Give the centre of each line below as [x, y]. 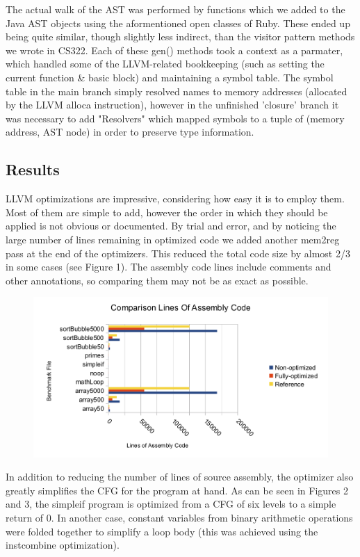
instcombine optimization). [63, 545]
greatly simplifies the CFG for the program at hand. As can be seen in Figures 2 [177, 490]
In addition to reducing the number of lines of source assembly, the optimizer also [180, 477]
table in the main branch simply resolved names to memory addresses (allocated [177, 91]
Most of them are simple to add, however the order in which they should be [167, 212]
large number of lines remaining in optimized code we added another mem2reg [173, 239]
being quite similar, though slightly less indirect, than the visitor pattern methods [180, 37]
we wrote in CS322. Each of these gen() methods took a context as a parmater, [174, 50]
